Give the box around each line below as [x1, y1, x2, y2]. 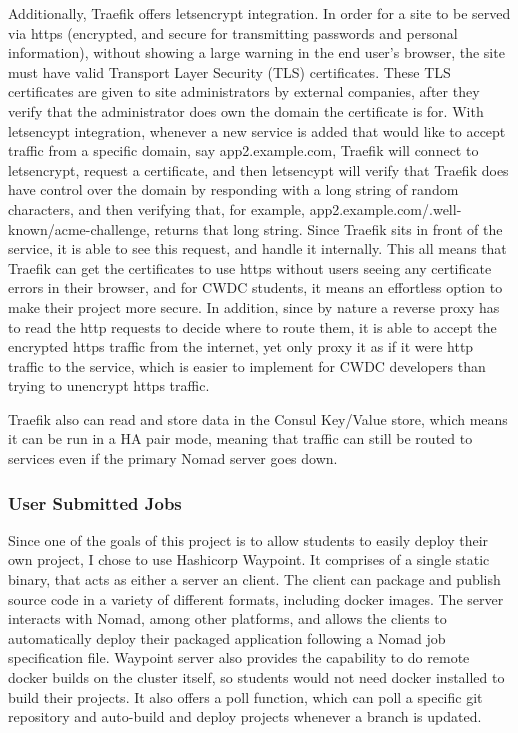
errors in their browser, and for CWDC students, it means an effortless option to [8, 277, 503, 298]
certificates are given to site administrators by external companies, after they [8, 81, 480, 102]
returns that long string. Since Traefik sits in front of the [154, 218, 503, 239]
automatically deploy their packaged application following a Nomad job [8, 627, 446, 648]
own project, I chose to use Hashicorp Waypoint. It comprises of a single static [8, 549, 490, 570]
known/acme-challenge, [8, 218, 150, 239]
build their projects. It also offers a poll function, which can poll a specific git [8, 686, 483, 707]
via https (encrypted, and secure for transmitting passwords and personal [8, 22, 458, 43]
